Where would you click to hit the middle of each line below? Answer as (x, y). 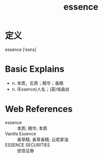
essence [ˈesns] (21, 49)
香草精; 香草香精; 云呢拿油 (43, 139)
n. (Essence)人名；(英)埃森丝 (41, 89)
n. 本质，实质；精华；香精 (38, 83)
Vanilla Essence (20, 134)
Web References (39, 109)
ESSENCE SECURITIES (27, 145)
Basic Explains (35, 69)
